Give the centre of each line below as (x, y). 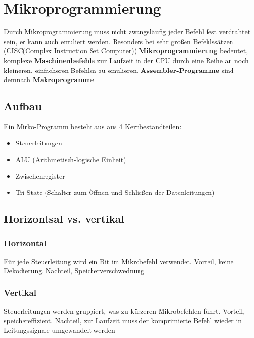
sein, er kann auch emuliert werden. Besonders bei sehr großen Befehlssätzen (119, 41)
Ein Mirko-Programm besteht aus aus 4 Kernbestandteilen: (93, 126)
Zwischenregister (40, 176)
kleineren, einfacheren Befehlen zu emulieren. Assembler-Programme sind (119, 70)
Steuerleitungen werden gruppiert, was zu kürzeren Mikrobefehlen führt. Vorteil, (125, 311)
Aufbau (23, 106)
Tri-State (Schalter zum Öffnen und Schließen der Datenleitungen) (115, 192)
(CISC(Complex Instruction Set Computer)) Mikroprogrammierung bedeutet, (126, 51)
